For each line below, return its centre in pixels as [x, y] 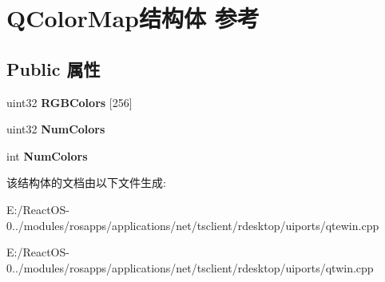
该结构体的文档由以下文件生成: [86, 183]
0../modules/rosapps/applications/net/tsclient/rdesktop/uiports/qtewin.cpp [193, 225]
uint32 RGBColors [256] [69, 102]
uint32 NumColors [56, 129]
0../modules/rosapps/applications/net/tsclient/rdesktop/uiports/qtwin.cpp [190, 267]
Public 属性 [54, 68]
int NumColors [47, 155]
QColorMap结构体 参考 [133, 18]
